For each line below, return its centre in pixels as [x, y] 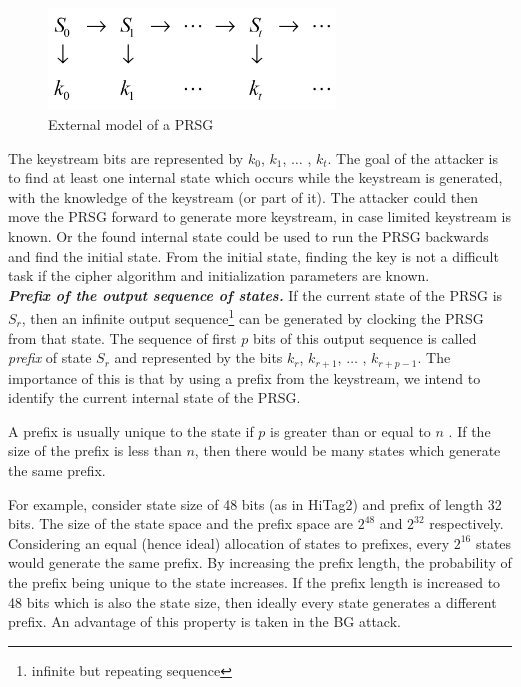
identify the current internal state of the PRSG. [154, 397]
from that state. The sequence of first [122, 337]
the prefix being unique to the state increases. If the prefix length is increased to [254, 581]
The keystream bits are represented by [126, 157]
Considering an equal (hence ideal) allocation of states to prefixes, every [229, 542]
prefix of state [50, 357]
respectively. [466, 523]
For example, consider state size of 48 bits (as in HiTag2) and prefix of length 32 [255, 503]
